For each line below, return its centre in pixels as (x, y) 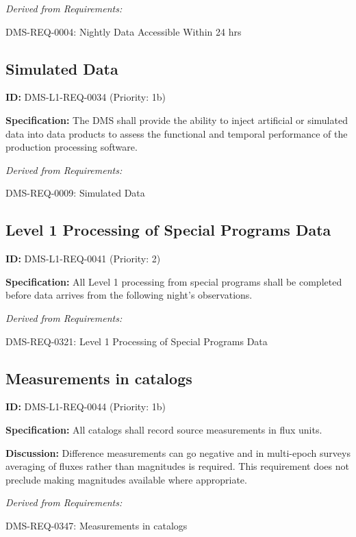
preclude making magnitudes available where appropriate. (126, 479)
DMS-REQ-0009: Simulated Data (75, 193)
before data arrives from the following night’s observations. (129, 295)
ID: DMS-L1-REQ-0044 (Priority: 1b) (86, 407)
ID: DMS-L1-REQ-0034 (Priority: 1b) (86, 97)
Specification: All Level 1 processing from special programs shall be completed (174, 281)
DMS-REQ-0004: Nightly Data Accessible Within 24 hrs (124, 31)
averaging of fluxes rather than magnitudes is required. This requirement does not (177, 466)
